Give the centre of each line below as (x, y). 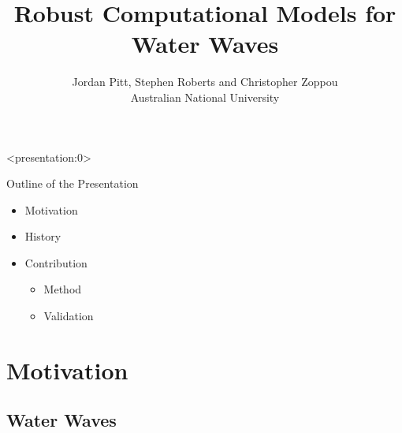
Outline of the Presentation (73, 183)
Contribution (56, 262)
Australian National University (205, 97)
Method (63, 289)
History (43, 236)
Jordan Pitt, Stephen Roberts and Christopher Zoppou (205, 82)
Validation (69, 316)
